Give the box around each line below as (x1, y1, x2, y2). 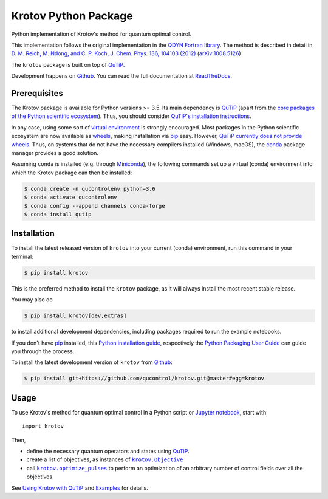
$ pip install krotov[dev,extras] (24, 312, 127, 319)
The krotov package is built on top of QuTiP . (11, 61, 125, 68)
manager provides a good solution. (11, 149, 99, 156)
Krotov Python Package (11, 9, 133, 22)
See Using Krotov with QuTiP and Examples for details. (11, 484, 148, 492)
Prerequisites (11, 88, 63, 98)
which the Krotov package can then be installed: (11, 169, 132, 176)
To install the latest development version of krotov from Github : (11, 359, 173, 366)
